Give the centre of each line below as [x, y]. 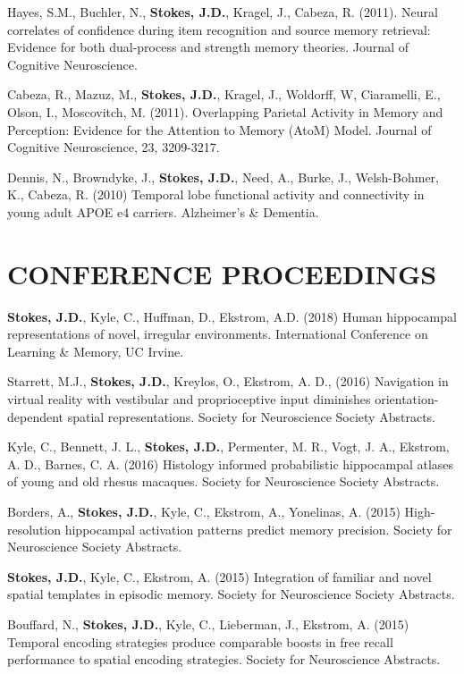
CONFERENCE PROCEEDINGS [222, 273]
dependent [36, 416]
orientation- [407, 399]
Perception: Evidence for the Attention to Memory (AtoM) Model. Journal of [219, 129]
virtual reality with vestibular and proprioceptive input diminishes [189, 399]
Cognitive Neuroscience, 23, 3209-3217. [114, 147]
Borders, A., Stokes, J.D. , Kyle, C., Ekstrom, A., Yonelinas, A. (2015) [204, 511]
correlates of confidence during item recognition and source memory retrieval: [219, 29]
